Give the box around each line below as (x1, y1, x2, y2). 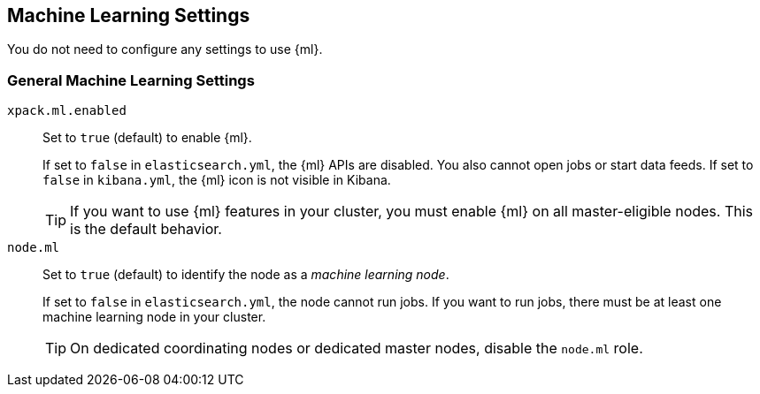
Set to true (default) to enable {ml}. (42, 130, 252, 146)
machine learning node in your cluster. (42, 309, 266, 325)
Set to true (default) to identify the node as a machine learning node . (42, 267, 449, 283)
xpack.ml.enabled (7, 103, 127, 118)
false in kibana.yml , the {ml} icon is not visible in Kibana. (42, 172, 391, 188)
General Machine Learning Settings (7, 71, 255, 89)
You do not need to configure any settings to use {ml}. (7, 42, 323, 57)
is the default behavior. (70, 220, 222, 239)
